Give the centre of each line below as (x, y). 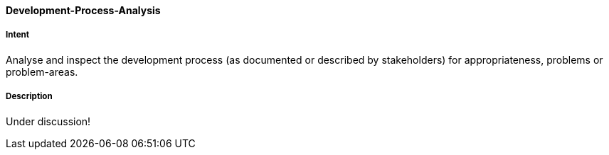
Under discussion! (48, 121)
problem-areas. (42, 71)
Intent (18, 35)
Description (29, 97)
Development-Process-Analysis (83, 10)
